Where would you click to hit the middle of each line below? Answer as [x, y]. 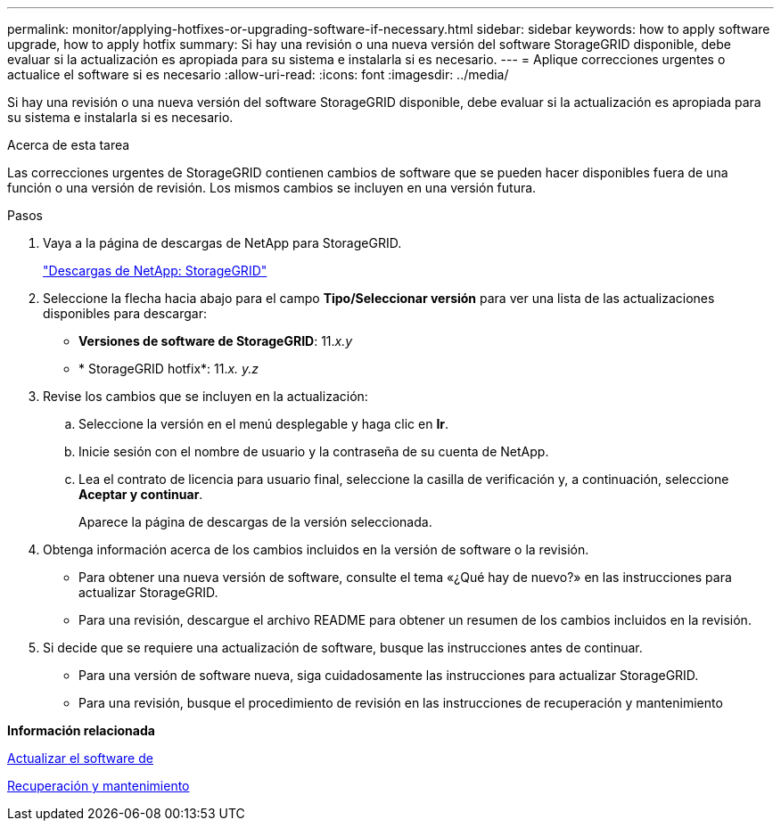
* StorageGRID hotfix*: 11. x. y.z [169, 369]
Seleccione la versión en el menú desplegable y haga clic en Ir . [264, 424]
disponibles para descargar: [125, 313]
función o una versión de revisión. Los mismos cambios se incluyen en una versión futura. [272, 188]
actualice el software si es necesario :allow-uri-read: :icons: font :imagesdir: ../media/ [258, 74]
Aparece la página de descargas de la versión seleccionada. [255, 522]
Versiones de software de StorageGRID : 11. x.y [216, 341]
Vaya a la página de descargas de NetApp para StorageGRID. [222, 243]
